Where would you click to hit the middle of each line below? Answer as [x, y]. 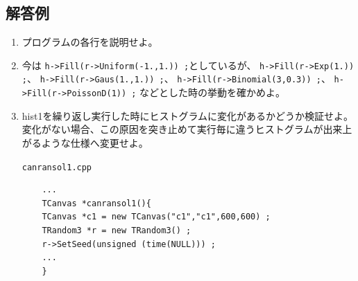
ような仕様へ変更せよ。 [95, 142]
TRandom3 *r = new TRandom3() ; [117, 230]
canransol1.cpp [57, 167]
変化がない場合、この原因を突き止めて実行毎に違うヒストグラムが [172, 129]
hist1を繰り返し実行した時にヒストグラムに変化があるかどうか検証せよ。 [188, 115]
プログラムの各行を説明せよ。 [90, 42]
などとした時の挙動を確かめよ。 [213, 92]
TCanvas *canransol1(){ [96, 203]
